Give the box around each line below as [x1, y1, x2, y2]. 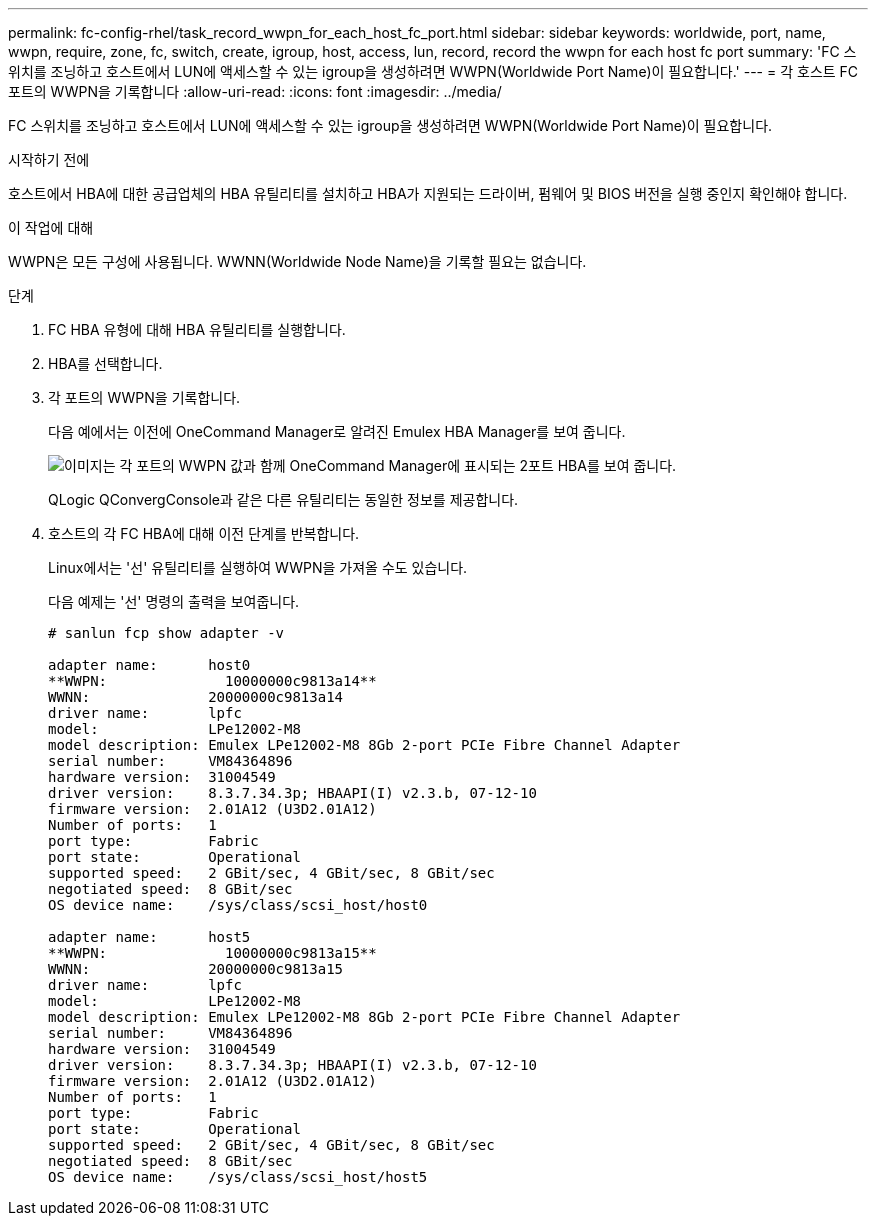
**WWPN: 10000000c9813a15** [48, 945, 377, 961]
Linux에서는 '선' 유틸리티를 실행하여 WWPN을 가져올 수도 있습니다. [48, 559, 468, 576]
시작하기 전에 [8, 151, 90, 168]
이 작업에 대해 [8, 219, 94, 236]
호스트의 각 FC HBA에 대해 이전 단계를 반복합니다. [48, 525, 360, 542]
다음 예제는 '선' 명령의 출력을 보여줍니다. [48, 593, 300, 610]
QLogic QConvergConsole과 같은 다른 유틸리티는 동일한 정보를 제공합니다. [48, 491, 519, 508]
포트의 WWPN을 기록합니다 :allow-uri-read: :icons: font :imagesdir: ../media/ [8, 83, 502, 100]
